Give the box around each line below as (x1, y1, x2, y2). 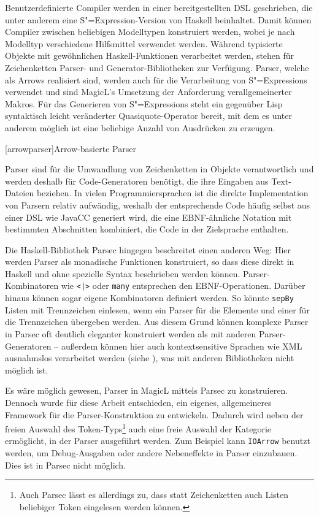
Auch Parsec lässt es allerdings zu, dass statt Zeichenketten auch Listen (19, 488, 288, 501)
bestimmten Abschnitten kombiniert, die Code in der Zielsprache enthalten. (5, 223, 289, 236)
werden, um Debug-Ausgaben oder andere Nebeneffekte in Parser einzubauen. (5, 446, 298, 459)
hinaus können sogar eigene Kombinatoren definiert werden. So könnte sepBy (5, 291, 294, 304)
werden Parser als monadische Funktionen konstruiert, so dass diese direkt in (5, 255, 294, 268)
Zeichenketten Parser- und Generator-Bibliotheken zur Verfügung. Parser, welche (5, 61, 309, 74)
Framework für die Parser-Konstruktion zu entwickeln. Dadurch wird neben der (5, 408, 304, 421)
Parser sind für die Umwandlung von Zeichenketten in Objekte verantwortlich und (5, 163, 314, 175)
